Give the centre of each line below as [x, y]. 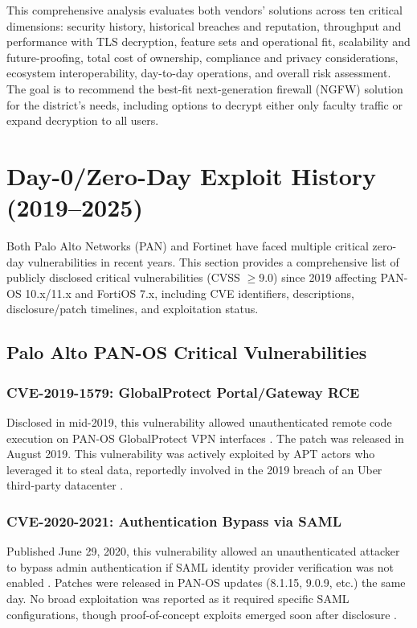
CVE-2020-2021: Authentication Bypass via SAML [174, 521]
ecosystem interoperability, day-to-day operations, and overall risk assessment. [199, 73]
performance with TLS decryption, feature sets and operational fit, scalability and [208, 41]
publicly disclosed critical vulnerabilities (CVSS [123, 277]
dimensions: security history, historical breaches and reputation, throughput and [204, 25]
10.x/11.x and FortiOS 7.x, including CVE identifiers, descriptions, [190, 293]
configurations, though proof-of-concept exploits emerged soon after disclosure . [202, 614]
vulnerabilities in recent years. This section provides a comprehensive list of [213, 261]
